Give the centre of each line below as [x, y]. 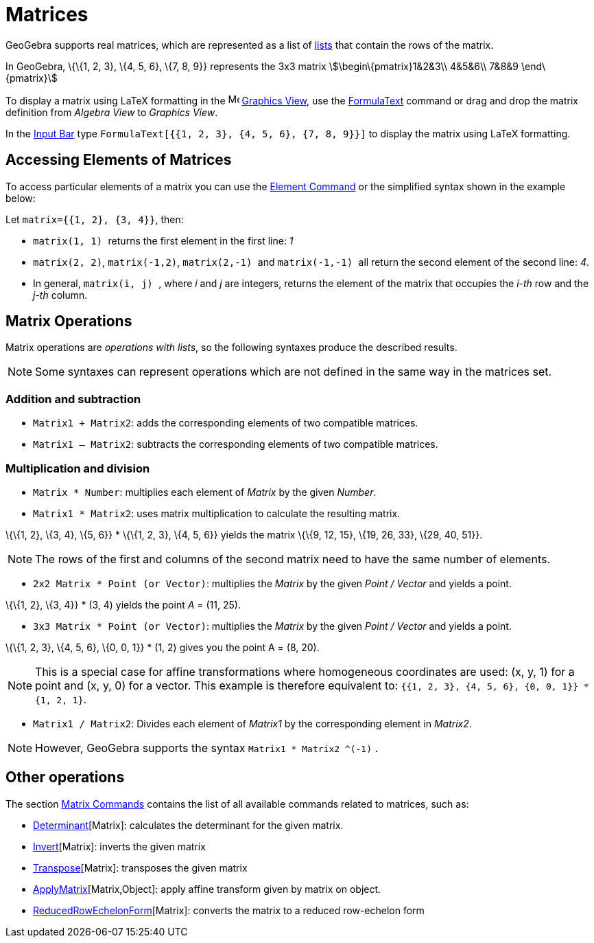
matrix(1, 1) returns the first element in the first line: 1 [163, 240]
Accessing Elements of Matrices [119, 160]
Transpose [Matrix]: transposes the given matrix [140, 867]
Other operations [65, 777]
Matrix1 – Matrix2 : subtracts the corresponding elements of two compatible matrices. [236, 444]
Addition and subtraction [73, 399]
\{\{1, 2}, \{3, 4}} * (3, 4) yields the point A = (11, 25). [123, 604]
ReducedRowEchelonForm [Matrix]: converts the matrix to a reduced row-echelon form [229, 910]
